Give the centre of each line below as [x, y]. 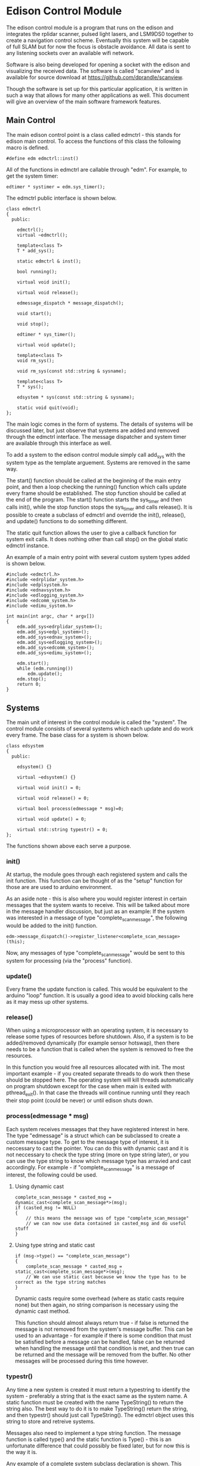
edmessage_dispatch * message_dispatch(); [70, 303]
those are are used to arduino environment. [59, 887]
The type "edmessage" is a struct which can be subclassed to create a [93, 1135]
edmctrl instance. [28, 546]
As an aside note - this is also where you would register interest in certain [96, 899]
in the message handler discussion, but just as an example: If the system [96, 911]
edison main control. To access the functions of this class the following [93, 141]
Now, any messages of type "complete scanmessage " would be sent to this [96, 954]
